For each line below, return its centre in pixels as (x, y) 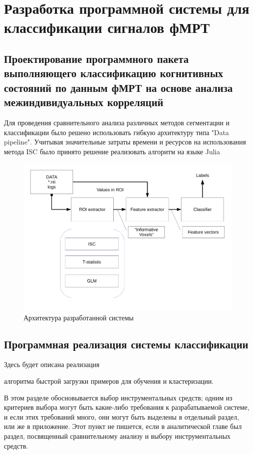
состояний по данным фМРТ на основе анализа (118, 87)
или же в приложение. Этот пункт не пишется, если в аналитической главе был (123, 426)
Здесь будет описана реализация (52, 364)
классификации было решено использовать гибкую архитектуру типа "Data (116, 132)
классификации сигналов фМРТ (107, 27)
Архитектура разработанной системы (79, 317)
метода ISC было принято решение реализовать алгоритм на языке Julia (112, 151)
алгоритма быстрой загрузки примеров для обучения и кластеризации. (109, 381)
